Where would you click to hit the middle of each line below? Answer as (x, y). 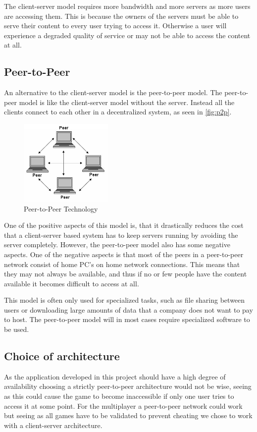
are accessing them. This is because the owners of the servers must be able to (121, 16)
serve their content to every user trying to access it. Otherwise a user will (115, 26)
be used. (17, 329)
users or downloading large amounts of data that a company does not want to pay (128, 309)
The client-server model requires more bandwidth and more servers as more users (127, 6)
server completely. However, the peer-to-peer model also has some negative (117, 244)
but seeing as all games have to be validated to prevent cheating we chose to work (128, 415)
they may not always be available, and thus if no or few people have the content (126, 274)
